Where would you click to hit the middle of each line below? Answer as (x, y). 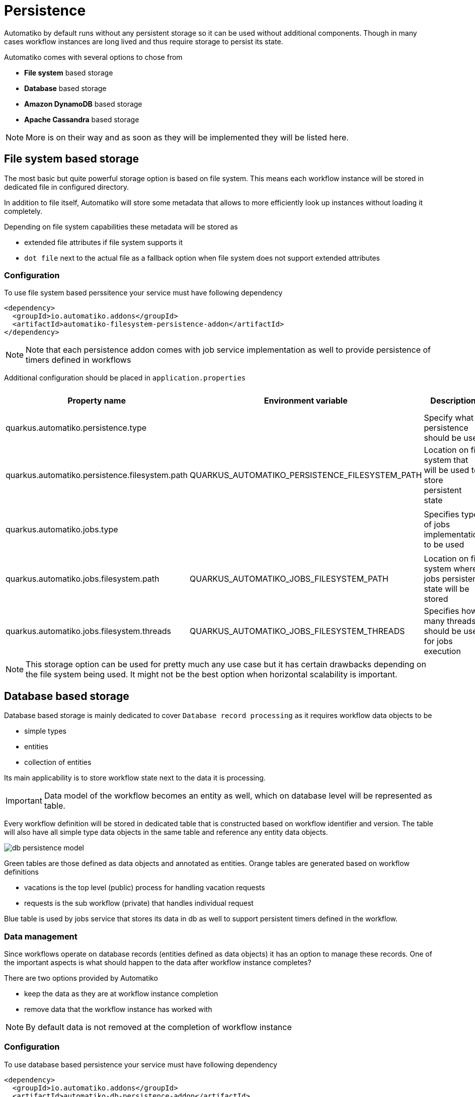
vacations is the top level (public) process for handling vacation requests (145, 888)
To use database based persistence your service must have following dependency (141, 1064)
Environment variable (306, 401)
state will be (447, 589)
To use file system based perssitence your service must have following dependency (143, 293)
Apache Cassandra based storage (82, 119)
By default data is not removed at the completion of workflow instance (159, 1027)
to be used (444, 545)
